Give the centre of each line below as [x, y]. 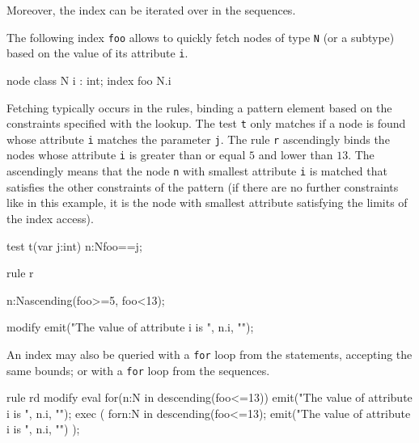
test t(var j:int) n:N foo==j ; [74, 245]
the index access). [50, 218]
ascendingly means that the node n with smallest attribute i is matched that [197, 171]
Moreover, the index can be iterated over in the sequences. [151, 10]
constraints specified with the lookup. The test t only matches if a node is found [206, 123]
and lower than [296, 155]
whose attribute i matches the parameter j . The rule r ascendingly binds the [198, 139]
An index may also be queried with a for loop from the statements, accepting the [209, 354]
